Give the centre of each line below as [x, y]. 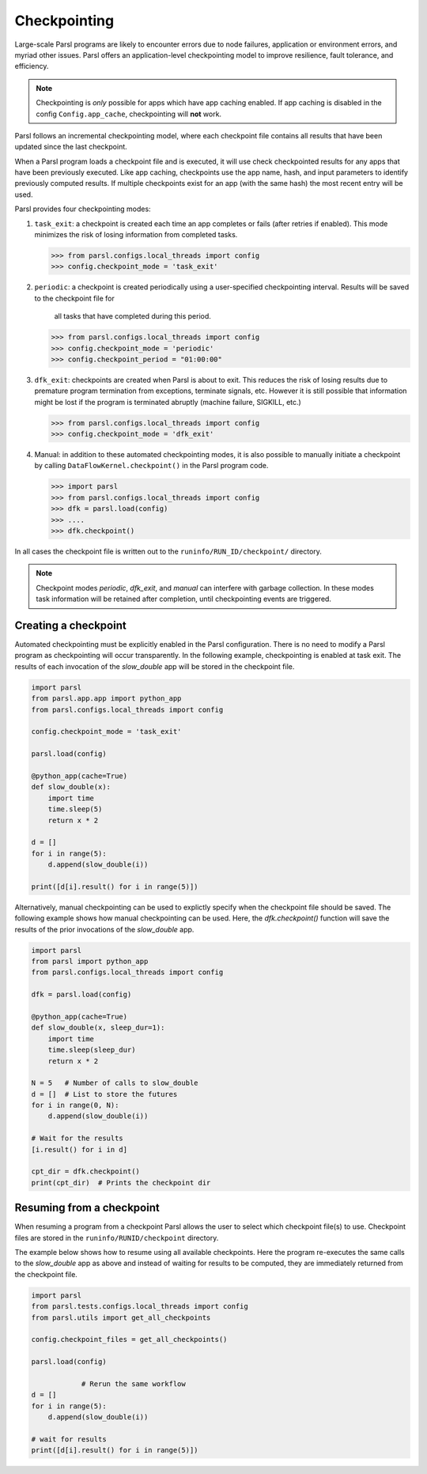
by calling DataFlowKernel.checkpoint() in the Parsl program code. [151, 466]
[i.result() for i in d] [79, 1149]
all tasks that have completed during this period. [132, 316]
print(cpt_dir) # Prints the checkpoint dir [121, 1183]
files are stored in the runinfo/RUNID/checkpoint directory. [117, 1238]
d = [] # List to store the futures [104, 1094]
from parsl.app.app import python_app [106, 699]
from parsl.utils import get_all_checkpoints [121, 1317]
